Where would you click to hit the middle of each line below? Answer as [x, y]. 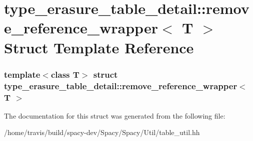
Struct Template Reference [99, 47]
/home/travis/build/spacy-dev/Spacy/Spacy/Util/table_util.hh [102, 132]
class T [65, 74]
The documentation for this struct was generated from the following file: [115, 115]
